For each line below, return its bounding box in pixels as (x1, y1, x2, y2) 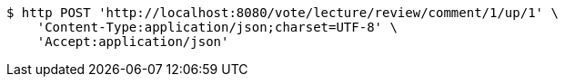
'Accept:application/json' (36, 34, 229, 49)
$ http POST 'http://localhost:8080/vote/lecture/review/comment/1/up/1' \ (6, 5, 559, 20)
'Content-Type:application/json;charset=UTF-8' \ (36, 20, 398, 34)
